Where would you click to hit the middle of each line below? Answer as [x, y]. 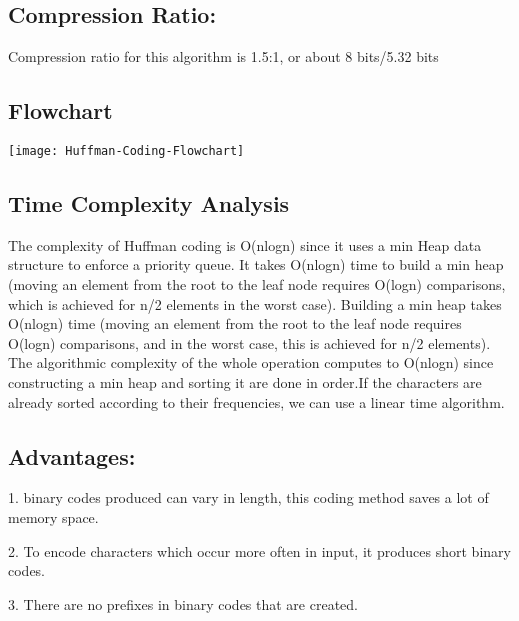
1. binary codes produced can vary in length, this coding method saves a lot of [248, 497]
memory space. [53, 517]
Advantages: [72, 455]
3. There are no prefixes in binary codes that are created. [183, 603]
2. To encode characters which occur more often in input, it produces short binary [259, 550]
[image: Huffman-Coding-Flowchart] [126, 151]
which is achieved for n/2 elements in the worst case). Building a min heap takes [255, 303]
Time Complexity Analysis [149, 203]
